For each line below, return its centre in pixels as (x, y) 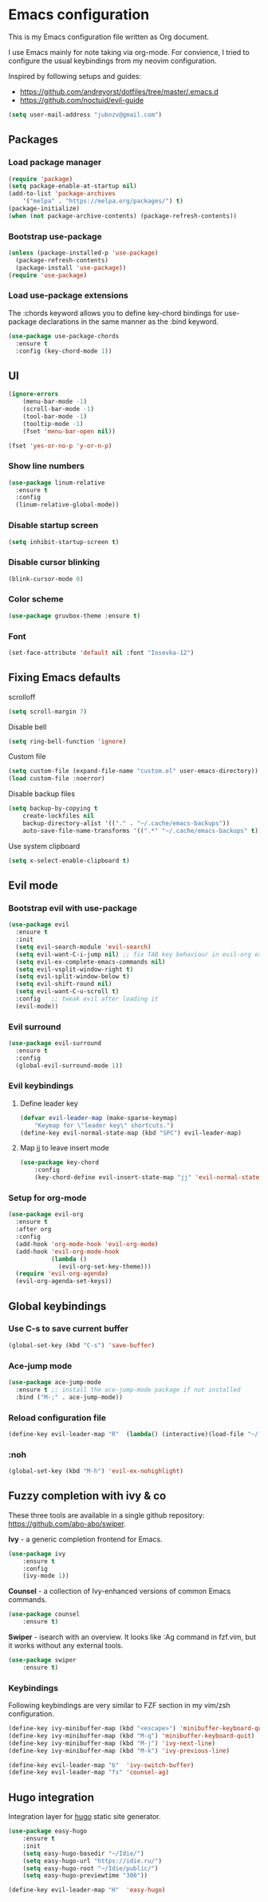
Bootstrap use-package (55, 236)
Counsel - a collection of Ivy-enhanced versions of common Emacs (120, 1591)
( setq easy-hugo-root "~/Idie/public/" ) (91, 1868)
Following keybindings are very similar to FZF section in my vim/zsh (119, 1706)
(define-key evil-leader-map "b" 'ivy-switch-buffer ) (101, 1765)
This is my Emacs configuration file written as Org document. (109, 37)
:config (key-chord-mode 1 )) (64, 351)
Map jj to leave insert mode (64, 1148)
